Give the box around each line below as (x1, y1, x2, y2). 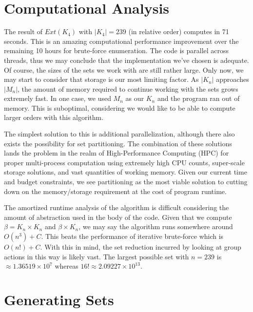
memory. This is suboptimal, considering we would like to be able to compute (4, 102, 235, 113)
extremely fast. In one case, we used (4, 93, 111, 103)
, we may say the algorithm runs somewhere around (78, 221, 233, 232)
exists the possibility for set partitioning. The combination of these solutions (4, 138, 232, 148)
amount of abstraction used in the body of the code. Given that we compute (4, 212, 232, 222)
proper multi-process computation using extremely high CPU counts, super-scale (4, 157, 245, 167)
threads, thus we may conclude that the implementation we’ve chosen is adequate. (4, 55, 249, 65)
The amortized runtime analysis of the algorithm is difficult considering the (4, 202, 229, 213)
